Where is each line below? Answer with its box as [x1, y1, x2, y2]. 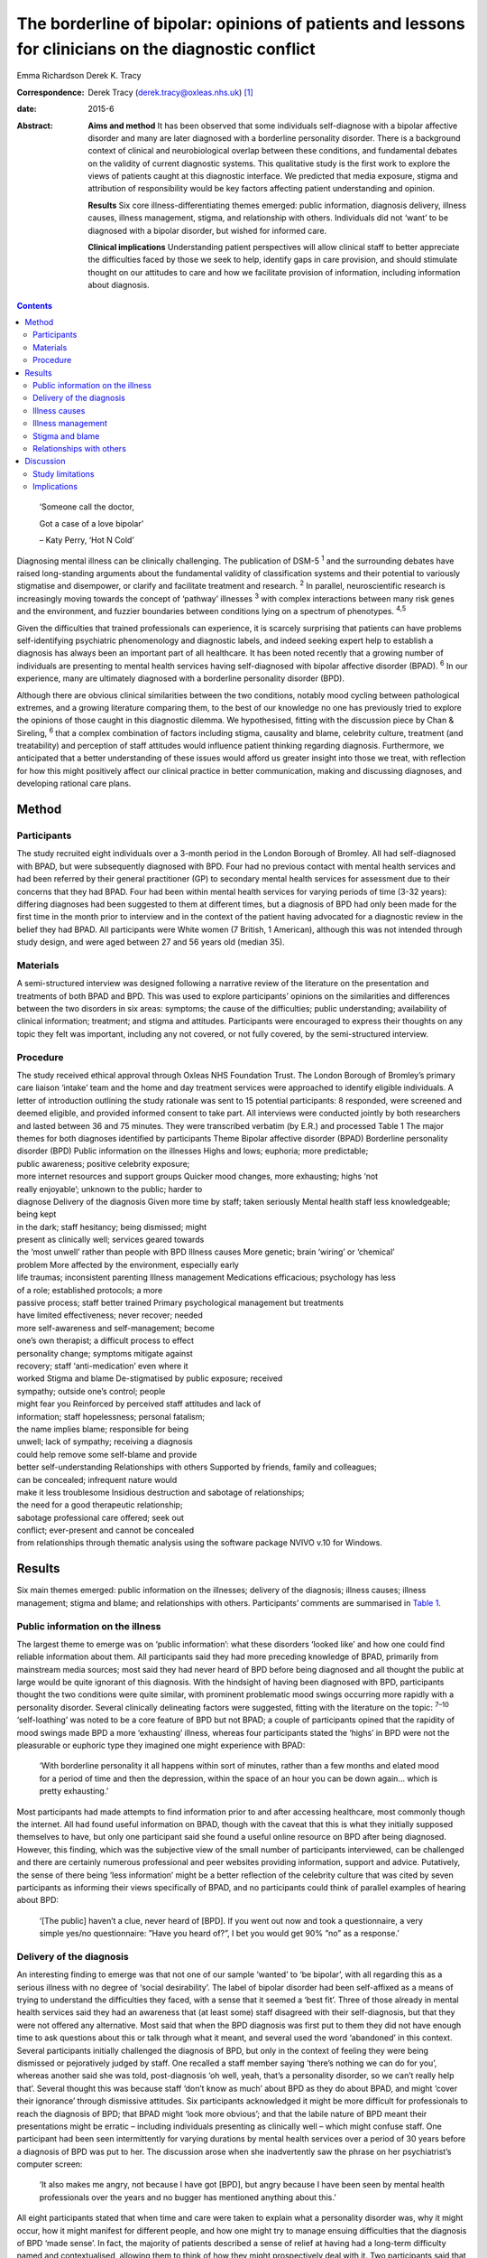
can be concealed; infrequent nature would [16, 1474, 178, 1485]
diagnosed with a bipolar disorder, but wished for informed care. [87, 225, 327, 236]
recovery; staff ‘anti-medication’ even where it [16, 1360, 188, 1371]
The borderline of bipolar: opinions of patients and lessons [16, 14, 465, 33]
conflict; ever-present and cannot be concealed [16, 1525, 194, 1535]
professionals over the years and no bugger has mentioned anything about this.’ [39, 2191, 337, 2203]
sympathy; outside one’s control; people [16, 1386, 166, 1396]
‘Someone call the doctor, [39, 501, 135, 512]
